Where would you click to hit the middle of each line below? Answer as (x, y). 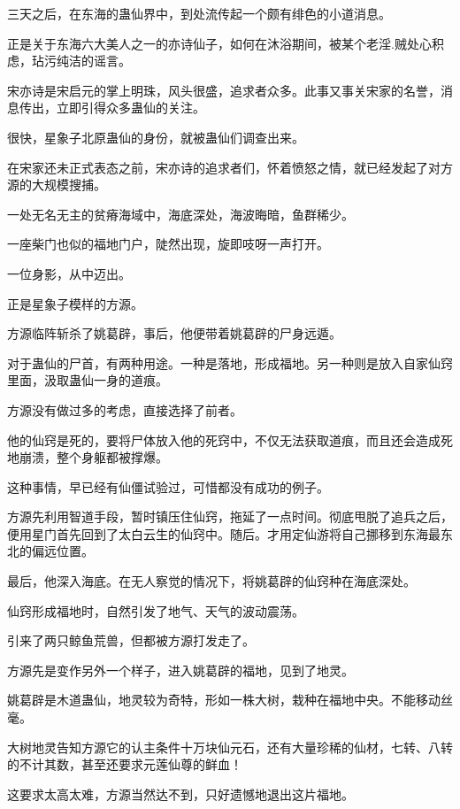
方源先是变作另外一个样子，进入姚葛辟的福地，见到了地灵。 (180, 670)
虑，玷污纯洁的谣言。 (69, 61)
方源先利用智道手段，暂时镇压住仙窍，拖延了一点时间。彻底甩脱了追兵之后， (230, 516)
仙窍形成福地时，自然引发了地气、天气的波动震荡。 (156, 610)
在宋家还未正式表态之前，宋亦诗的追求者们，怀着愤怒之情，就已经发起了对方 (230, 167)
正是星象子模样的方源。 (75, 303)
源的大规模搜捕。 (57, 185)
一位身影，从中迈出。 (69, 273)
